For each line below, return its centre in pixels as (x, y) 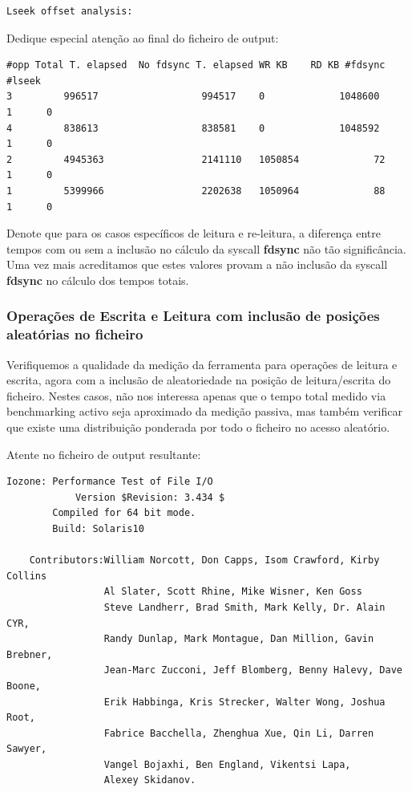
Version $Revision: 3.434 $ (150, 497)
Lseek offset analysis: (70, 11)
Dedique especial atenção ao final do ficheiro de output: (143, 37)
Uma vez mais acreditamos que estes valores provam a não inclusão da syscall (197, 264)
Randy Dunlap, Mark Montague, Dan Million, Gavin (239, 639)
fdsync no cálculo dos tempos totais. (98, 280)
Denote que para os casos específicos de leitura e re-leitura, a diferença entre (194, 233)
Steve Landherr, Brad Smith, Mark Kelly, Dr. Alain (244, 607)
